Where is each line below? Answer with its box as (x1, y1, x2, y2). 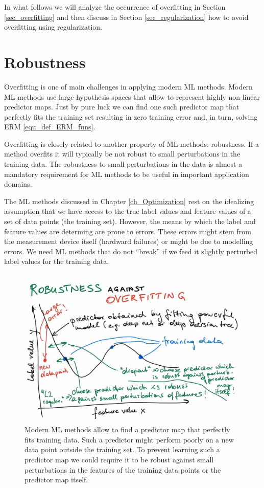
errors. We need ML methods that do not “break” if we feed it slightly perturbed (4, 246, 258, 256)
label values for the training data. (4, 256, 109, 267)
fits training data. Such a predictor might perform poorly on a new (25, 434, 234, 445)
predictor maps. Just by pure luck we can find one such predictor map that (4, 101, 239, 112)
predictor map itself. (25, 474, 88, 485)
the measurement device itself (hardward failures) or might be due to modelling (4, 236, 253, 247)
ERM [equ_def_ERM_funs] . (4, 121, 95, 132)
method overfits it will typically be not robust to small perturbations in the (4, 148, 241, 159)
